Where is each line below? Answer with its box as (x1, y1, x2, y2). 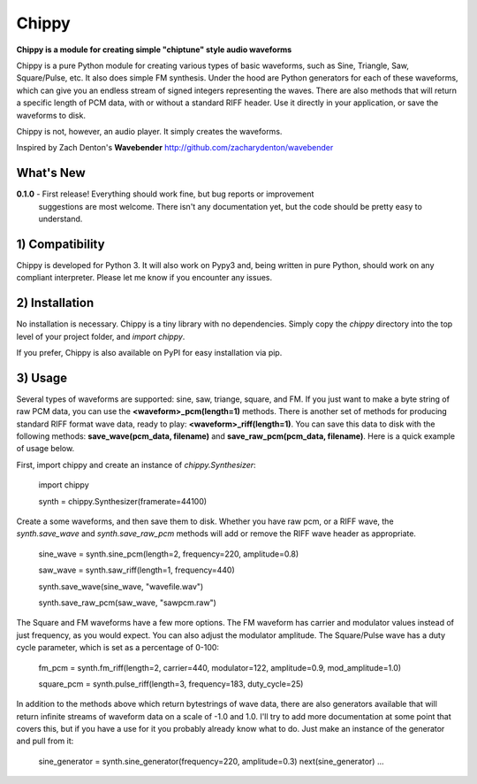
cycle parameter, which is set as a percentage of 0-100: (16, 642, 220, 653)
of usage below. (16, 443, 75, 454)
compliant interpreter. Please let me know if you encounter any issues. (16, 273, 273, 283)
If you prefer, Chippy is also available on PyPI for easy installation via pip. (16, 347, 283, 357)
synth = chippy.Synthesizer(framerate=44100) (38, 496, 208, 506)
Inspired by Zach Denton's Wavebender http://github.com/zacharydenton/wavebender (16, 142, 334, 153)
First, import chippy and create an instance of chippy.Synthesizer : (16, 459, 256, 470)
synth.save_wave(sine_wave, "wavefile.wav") (38, 580, 204, 592)
